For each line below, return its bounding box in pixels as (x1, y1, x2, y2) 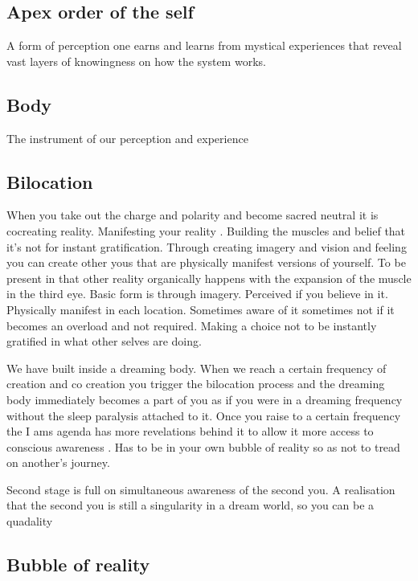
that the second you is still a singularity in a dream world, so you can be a (6, 497, 375, 513)
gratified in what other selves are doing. (6, 333, 202, 350)
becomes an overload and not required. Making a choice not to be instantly (6, 317, 377, 333)
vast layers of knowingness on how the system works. (6, 52, 266, 69)
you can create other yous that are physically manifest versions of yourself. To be (6, 254, 406, 271)
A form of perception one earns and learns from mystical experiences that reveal (6, 37, 402, 54)
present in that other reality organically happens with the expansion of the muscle (6, 269, 412, 286)
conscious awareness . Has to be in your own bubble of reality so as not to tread (6, 438, 400, 455)
